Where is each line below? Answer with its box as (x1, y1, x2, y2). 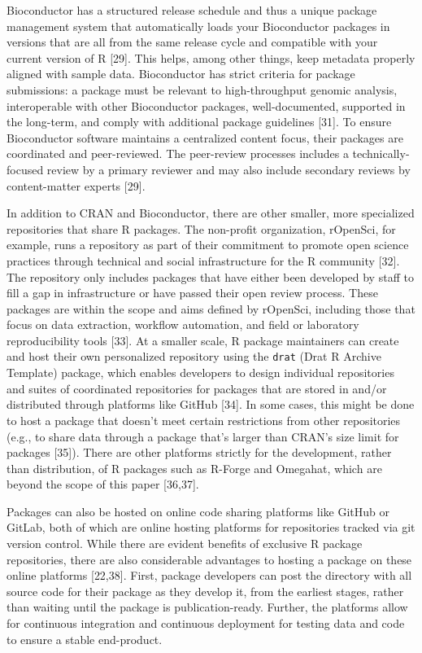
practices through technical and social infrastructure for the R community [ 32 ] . (7, 252, 400, 269)
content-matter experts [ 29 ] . (7, 177, 146, 194)
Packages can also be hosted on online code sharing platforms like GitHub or (7, 502, 389, 519)
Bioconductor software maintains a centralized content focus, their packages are (7, 129, 403, 146)
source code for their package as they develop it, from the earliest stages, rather (7, 582, 404, 599)
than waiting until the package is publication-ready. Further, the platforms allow (7, 598, 408, 616)
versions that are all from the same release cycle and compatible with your (7, 33, 378, 50)
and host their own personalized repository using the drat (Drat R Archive (7, 348, 381, 365)
